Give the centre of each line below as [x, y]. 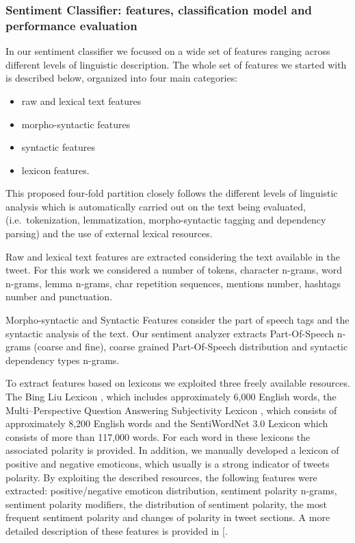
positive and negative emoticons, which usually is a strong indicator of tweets [168, 463]
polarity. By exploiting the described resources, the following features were [161, 477]
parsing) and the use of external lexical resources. [109, 233]
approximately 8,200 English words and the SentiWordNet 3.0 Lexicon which [167, 423]
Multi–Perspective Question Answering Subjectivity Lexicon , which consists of [171, 410]
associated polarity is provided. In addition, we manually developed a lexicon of [172, 450]
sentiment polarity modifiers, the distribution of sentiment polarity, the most [166, 504]
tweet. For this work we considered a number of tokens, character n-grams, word [174, 270]
